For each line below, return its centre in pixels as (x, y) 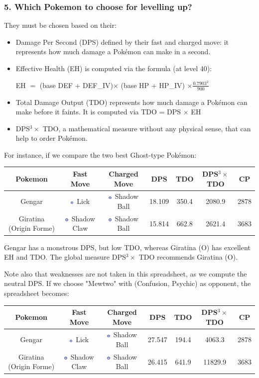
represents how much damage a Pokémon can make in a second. (113, 51)
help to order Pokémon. (52, 138)
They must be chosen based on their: (60, 25)
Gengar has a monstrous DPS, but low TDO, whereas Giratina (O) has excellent (127, 247)
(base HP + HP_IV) (153, 85)
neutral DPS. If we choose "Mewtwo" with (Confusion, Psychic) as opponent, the (128, 283)
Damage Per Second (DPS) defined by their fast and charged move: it (122, 42)
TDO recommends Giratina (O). (188, 257)
